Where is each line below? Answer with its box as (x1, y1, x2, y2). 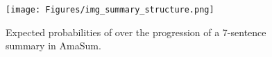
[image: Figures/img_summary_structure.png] (6, 5, 214, 15)
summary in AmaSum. (6, 38, 101, 53)
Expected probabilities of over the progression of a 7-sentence (6, 24, 266, 39)
